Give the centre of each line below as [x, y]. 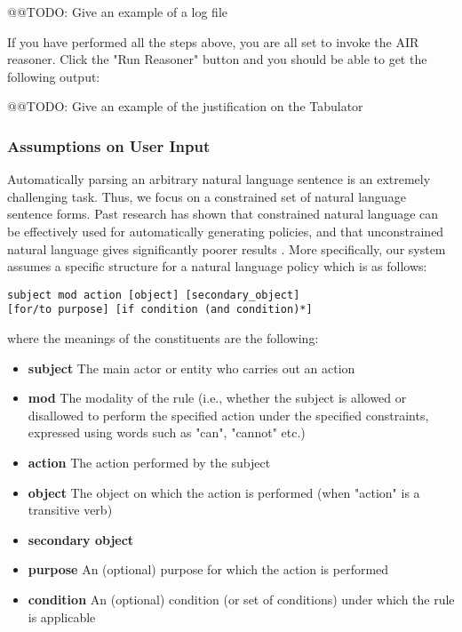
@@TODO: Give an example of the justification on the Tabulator [185, 106]
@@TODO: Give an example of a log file [118, 12]
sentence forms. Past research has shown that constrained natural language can [223, 214]
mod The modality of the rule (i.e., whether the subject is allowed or [217, 398]
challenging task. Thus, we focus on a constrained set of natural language [207, 196]
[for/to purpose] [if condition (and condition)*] [160, 310]
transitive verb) [70, 510]
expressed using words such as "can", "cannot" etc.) [167, 432]
